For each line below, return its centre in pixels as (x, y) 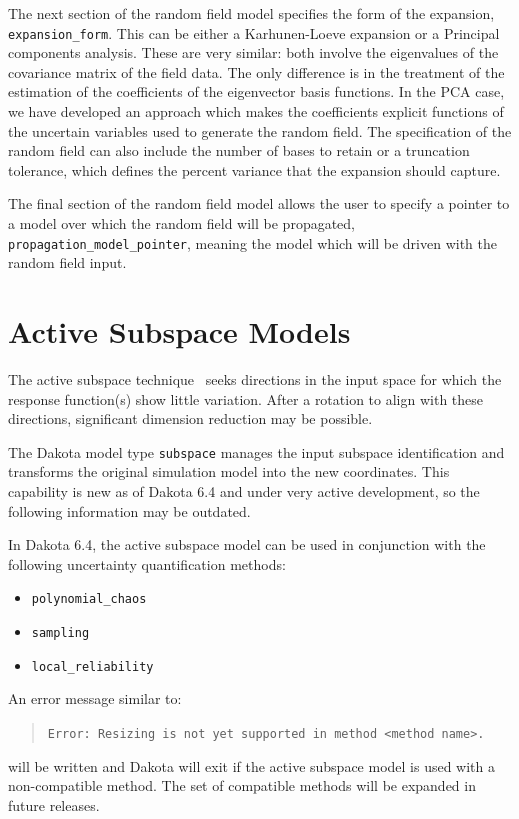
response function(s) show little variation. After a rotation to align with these (246, 398)
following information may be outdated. (129, 510)
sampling (60, 633)
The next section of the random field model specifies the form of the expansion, (251, 13)
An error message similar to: (95, 698)
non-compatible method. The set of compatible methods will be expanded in (242, 785)
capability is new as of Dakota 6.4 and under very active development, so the (244, 491)
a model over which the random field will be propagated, (182, 223)
